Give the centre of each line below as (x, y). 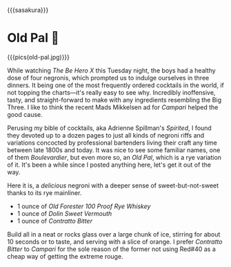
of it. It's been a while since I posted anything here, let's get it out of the (109, 165)
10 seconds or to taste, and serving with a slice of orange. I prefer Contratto (115, 241)
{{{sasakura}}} (28, 10)
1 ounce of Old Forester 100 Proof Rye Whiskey (84, 206)
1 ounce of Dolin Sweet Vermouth (64, 213)
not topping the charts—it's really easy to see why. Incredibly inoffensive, (111, 92)
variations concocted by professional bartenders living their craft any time (112, 142)
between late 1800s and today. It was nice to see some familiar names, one (114, 150)
